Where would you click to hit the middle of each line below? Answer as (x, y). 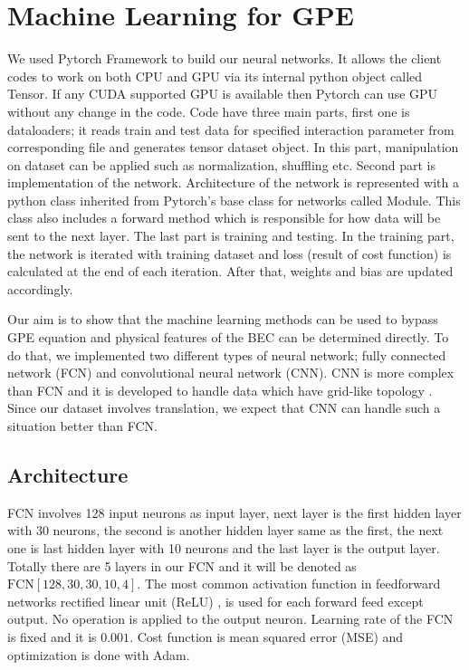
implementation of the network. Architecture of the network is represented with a (233, 182)
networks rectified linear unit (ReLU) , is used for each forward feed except (215, 601)
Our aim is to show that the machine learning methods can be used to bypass (223, 319)
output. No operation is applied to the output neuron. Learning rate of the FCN (230, 619)
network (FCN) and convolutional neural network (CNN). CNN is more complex (231, 373)
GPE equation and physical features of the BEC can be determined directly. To (228, 337)
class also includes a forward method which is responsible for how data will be (224, 218)
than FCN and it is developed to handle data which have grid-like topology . (220, 390)
